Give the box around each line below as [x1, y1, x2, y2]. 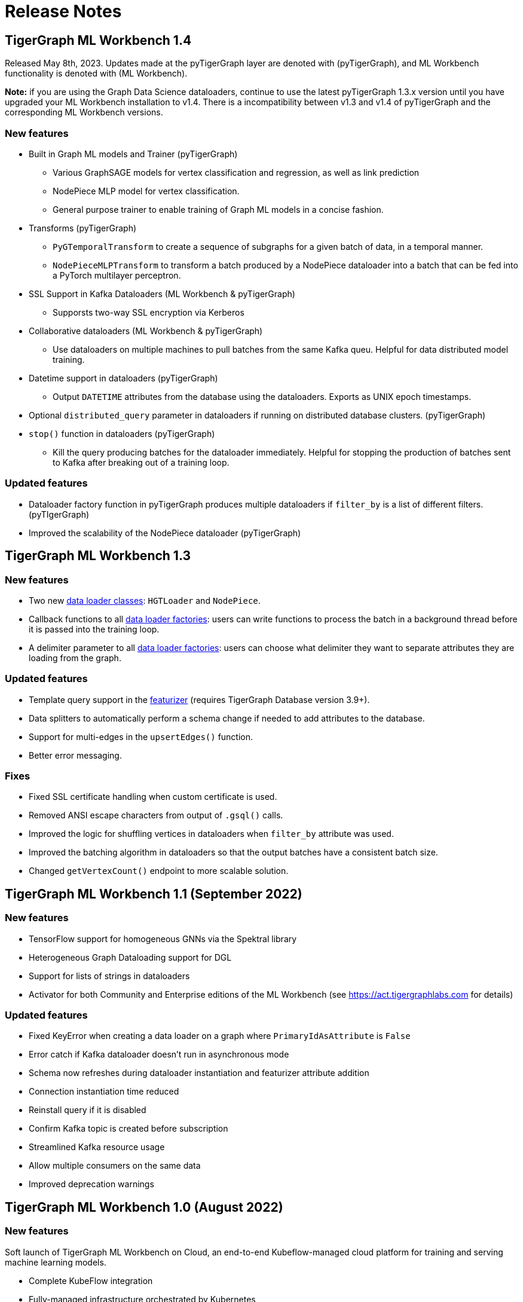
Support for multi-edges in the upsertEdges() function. [29, 731, 253, 742]
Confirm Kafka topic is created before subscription [29, 1123, 228, 1134]
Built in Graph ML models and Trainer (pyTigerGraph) [29, 148, 238, 159]
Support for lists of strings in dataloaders [29, 970, 190, 981]
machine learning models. [5, 1257, 106, 1267]
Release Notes [5, 1, 122, 22]
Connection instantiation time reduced [29, 1086, 179, 1097]
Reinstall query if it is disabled [29, 1105, 146, 1115]
